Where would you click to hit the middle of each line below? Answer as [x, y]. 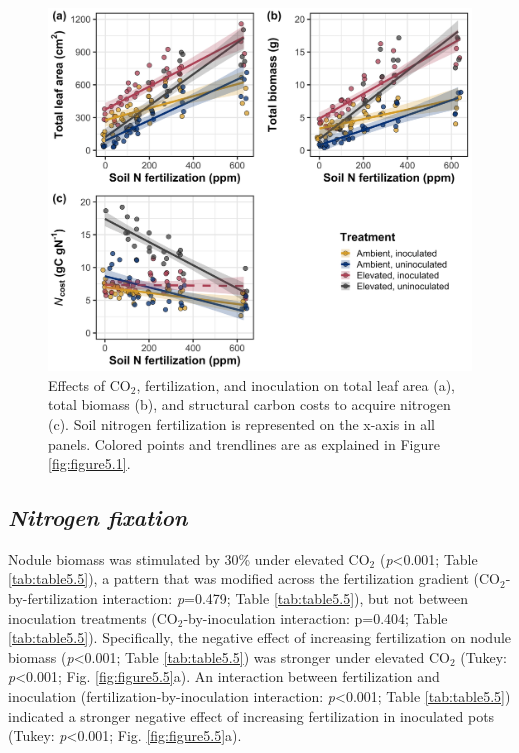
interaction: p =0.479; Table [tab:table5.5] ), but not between [285, 598]
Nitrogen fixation [98, 517]
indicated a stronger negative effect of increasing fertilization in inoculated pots [251, 715]
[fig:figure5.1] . [89, 463]
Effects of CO [89, 384]
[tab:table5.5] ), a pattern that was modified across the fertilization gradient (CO [254, 578]
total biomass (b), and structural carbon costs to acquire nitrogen [249, 404]
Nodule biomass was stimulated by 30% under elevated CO [189, 558]
